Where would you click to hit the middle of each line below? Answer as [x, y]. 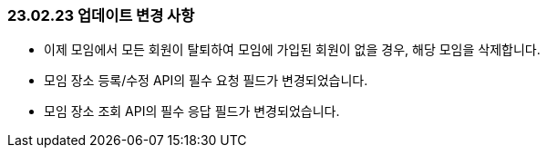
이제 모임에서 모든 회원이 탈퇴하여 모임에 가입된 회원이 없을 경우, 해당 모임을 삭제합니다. [292, 50]
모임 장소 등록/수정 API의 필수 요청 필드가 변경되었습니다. [206, 81]
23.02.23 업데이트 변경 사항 [101, 15]
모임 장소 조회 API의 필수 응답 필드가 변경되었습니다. [192, 111]
